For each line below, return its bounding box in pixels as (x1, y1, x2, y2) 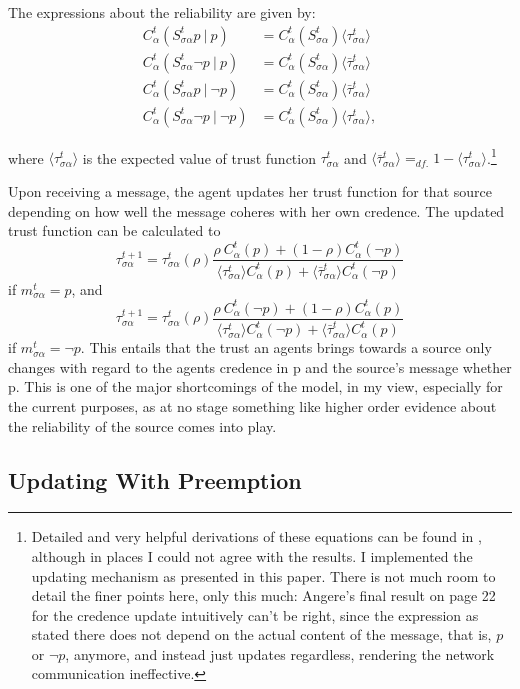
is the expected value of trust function (82, 147, 316, 168)
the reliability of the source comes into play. (8, 415, 277, 436)
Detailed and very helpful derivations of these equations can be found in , (31, 526, 482, 547)
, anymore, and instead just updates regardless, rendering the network (65, 643, 495, 664)
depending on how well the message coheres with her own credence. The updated (8, 200, 505, 221)
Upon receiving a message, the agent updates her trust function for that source (8, 180, 492, 201)
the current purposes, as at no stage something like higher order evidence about (8, 395, 497, 416)
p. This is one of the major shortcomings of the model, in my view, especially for (8, 376, 503, 397)
